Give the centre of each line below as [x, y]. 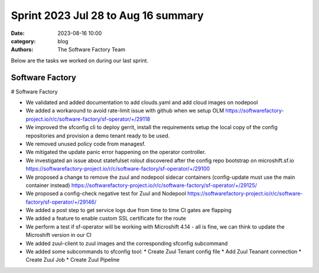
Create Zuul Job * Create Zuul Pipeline [73, 260]
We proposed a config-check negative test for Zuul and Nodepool [106, 194]
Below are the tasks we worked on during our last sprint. [80, 60]
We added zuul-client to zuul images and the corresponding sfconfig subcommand [127, 243]
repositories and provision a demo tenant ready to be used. [98, 136]
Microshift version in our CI [58, 235]
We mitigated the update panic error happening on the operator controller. [116, 152]
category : [23, 41]
